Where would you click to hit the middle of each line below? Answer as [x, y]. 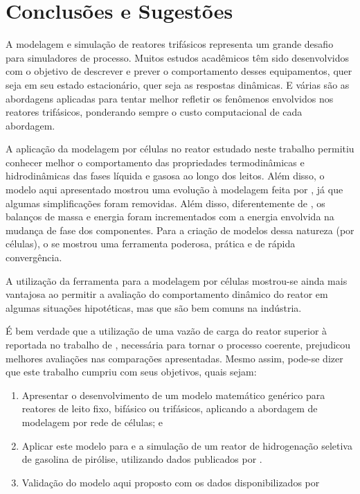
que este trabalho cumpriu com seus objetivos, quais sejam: [131, 372]
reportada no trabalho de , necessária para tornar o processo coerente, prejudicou [178, 344]
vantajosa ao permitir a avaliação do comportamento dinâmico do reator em [167, 294]
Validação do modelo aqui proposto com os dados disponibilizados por [171, 482]
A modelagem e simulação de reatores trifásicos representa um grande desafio [170, 44]
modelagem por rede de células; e [92, 422]
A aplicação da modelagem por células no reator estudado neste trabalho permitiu [180, 149]
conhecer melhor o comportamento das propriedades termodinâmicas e [155, 162]
